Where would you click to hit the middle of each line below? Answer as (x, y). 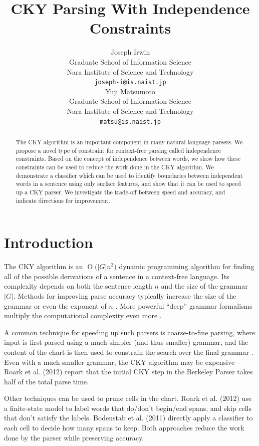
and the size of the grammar (204, 286)
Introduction (49, 242)
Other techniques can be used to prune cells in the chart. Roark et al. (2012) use (128, 398)
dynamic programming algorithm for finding (187, 266)
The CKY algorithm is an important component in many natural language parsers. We (129, 142)
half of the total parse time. (46, 381)
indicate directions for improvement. (63, 200)
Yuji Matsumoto (130, 91)
